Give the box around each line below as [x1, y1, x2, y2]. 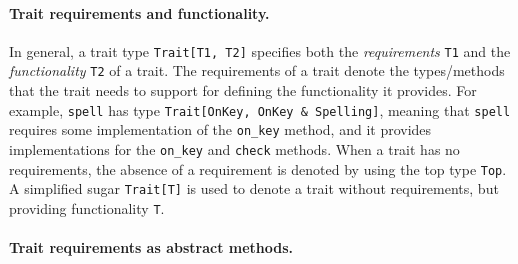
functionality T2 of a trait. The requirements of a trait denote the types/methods [9, 60, 505, 81]
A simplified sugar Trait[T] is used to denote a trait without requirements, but [9, 178, 499, 199]
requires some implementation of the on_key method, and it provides [9, 119, 432, 140]
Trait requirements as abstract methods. [9, 237, 294, 258]
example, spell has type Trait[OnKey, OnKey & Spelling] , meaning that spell [9, 99, 511, 120]
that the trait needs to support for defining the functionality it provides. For [9, 80, 477, 101]
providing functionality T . [9, 197, 165, 218]
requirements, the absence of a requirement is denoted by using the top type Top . [9, 158, 507, 179]
